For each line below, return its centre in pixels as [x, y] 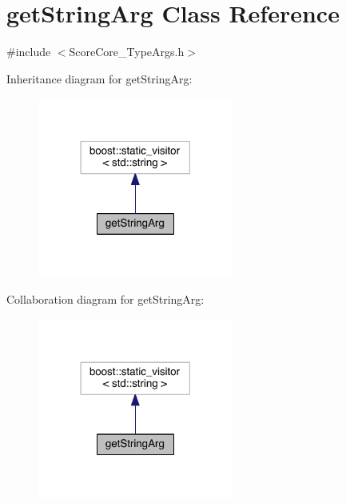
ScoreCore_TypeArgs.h [127, 52]
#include [29, 52]
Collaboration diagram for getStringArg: [105, 299]
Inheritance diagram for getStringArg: [99, 78]
